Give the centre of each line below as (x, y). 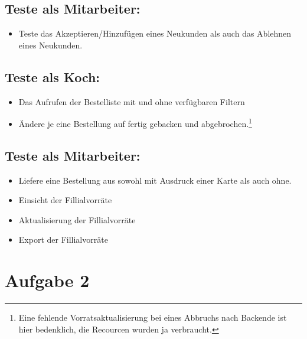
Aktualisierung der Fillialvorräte (77, 219)
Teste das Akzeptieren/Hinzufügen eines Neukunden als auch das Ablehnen (155, 33)
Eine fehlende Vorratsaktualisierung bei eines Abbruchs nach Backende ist (153, 317)
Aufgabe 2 (47, 280)
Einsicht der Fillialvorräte (65, 200)
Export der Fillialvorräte (63, 239)
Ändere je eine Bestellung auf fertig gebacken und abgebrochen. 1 (135, 123)
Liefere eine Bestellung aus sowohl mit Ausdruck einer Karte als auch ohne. (155, 180)
